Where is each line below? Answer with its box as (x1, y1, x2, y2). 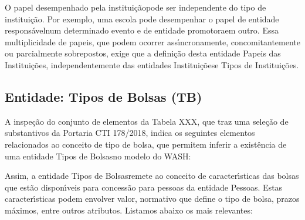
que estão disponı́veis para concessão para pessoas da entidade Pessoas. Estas (5, 181, 283, 193)
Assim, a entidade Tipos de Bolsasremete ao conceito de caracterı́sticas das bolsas (5, 169, 299, 182)
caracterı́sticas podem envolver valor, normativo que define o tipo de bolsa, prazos (5, 192, 300, 205)
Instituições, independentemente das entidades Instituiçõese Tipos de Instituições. (5, 58, 299, 71)
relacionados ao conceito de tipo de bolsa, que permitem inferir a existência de (5, 138, 287, 150)
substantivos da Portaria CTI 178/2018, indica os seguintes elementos (5, 126, 255, 139)
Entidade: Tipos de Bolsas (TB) (5, 87, 202, 105)
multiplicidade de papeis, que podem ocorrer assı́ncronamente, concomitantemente (5, 35, 300, 48)
